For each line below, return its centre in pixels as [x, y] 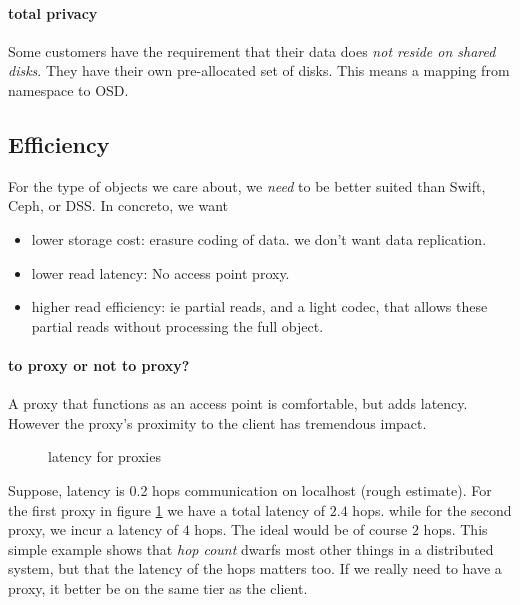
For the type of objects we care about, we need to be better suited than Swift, [247, 185]
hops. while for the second [432, 509]
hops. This [455, 529]
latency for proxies [104, 456]
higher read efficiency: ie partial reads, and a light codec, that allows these [259, 306]
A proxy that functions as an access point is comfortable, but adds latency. [238, 403]
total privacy [53, 12]
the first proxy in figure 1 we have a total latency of [167, 509]
